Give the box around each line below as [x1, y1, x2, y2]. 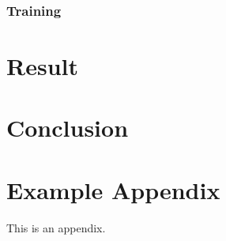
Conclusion [6, 111, 129, 144]
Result [6, 50, 78, 82]
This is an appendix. [6, 219, 106, 235]
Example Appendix [6, 173, 220, 205]
